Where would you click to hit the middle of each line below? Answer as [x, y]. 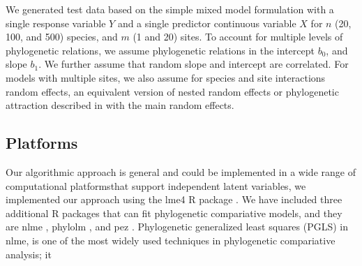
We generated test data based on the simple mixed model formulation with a [170, 9]
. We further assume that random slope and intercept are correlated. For [194, 64]
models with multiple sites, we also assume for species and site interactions [166, 77]
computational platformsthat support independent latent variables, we [156, 185]
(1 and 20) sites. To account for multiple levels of [238, 37]
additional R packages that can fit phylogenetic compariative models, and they [174, 213]
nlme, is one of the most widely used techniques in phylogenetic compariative [171, 240]
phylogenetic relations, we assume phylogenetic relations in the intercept [160, 50]
